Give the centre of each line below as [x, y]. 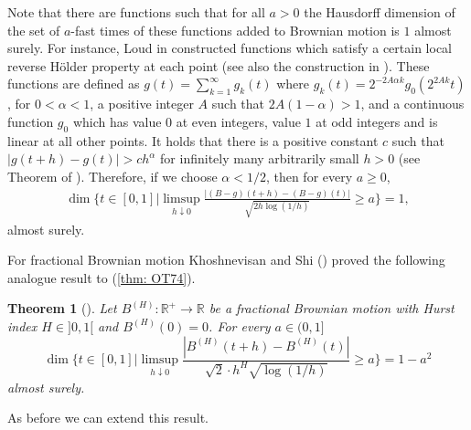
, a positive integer [142, 104]
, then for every [309, 176]
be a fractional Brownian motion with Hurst [332, 308]
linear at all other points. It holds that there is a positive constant [193, 140]
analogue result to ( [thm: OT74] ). [102, 277]
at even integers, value [238, 121]
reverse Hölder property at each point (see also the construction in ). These [219, 65]
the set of [34, 30]
